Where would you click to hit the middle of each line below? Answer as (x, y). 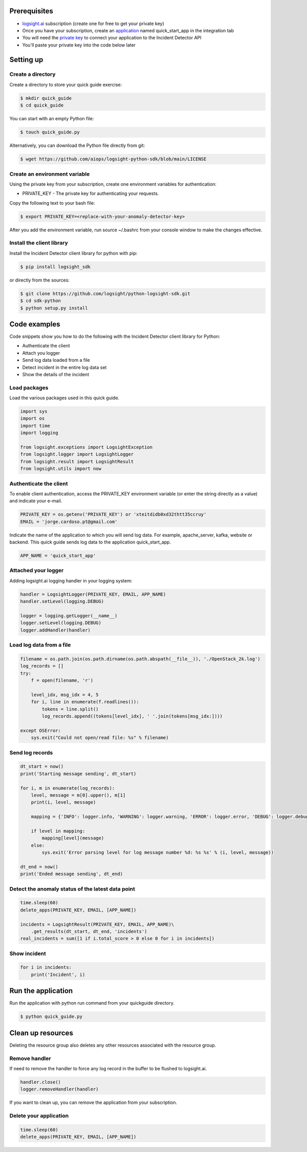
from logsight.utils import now (61, 469)
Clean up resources (41, 1033)
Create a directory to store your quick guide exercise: (66, 84)
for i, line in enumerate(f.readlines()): (85, 702)
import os (32, 419)
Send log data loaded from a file (56, 360)
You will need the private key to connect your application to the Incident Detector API (112, 38)
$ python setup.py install (54, 308)
